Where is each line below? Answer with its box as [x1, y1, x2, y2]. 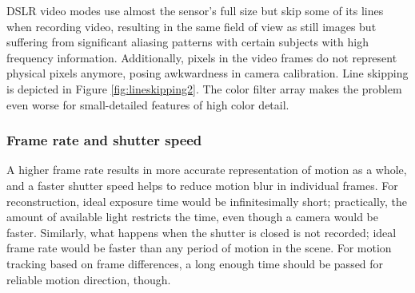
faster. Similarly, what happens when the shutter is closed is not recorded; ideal [6, 224, 397, 240]
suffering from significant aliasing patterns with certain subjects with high [6, 34, 369, 50]
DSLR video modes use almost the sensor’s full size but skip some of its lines [6, 2, 384, 18]
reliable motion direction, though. [6, 271, 171, 287]
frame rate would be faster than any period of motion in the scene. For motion [6, 240, 392, 256]
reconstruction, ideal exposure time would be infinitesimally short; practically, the [6, 192, 408, 209]
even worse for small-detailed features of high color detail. [6, 96, 289, 113]
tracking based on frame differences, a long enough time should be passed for [6, 255, 384, 271]
